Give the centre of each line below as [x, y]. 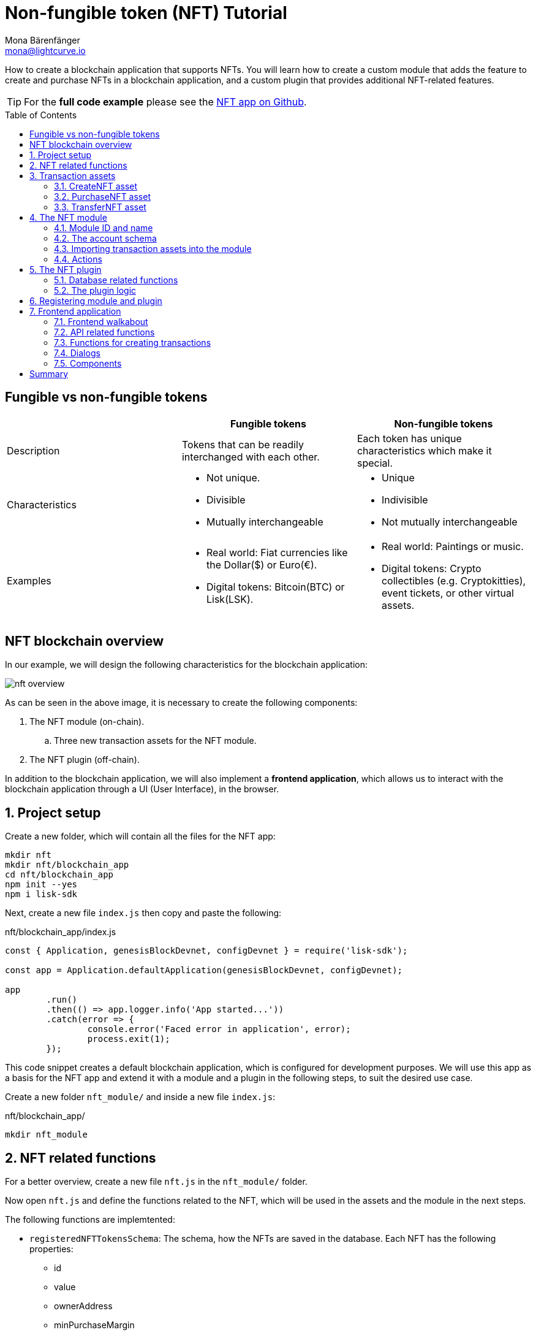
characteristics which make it [424, 450]
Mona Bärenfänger [43, 40]
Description [33, 450]
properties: [51, 1249]
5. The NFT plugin [66, 269]
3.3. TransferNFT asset [100, 207]
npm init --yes [41, 885]
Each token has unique [409, 438]
